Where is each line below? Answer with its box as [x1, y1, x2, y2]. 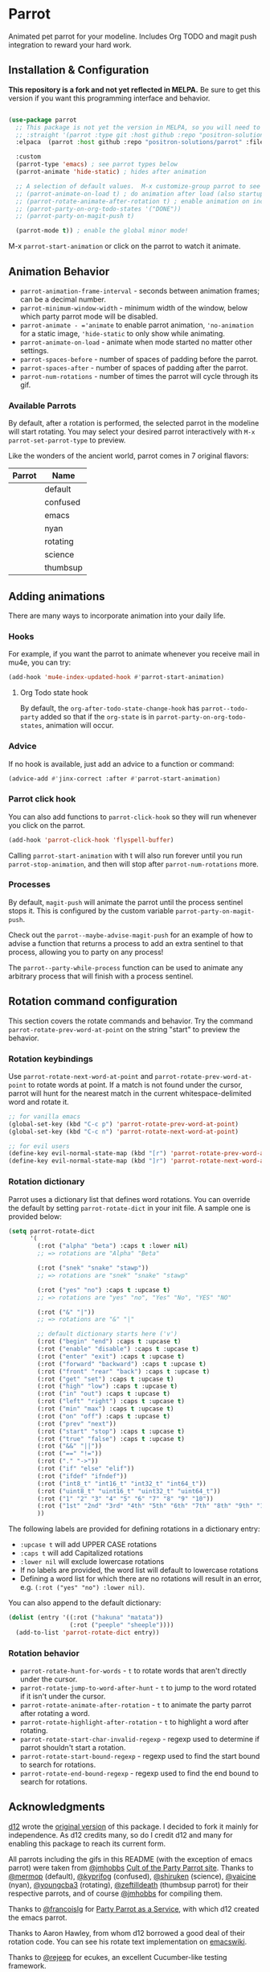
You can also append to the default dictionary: [8, 1598, 162, 1608]
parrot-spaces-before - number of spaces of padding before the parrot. [19, 354, 259, 364]
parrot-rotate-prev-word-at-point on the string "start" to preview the [8, 1024, 240, 1034]
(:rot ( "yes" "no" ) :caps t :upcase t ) [37, 1286, 171, 1294]
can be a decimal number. [19, 294, 107, 304]
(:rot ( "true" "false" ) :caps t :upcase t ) [37, 1435, 185, 1443]
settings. [19, 345, 50, 355]
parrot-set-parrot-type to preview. [8, 435, 126, 445]
